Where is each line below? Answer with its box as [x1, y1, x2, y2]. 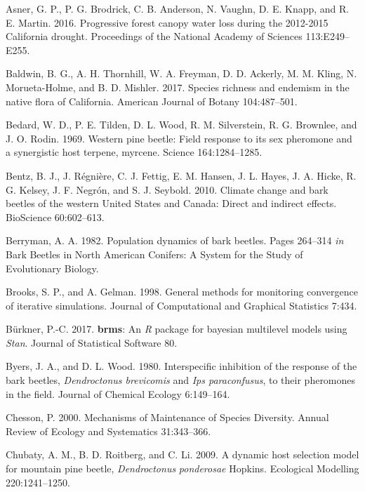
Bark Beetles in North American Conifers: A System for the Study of [6, 246, 303, 261]
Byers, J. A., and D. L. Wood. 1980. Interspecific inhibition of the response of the [6, 359, 357, 373]
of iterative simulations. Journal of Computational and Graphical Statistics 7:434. [6, 298, 357, 312]
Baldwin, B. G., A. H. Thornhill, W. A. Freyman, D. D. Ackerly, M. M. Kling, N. [6, 66, 357, 81]
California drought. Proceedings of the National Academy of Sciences [6, 29, 303, 44]
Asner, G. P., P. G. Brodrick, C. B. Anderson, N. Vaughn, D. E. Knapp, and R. [6, 1, 350, 15]
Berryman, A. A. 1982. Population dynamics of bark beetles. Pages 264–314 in [6, 233, 344, 248]
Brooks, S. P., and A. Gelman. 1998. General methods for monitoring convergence [6, 284, 358, 299]
